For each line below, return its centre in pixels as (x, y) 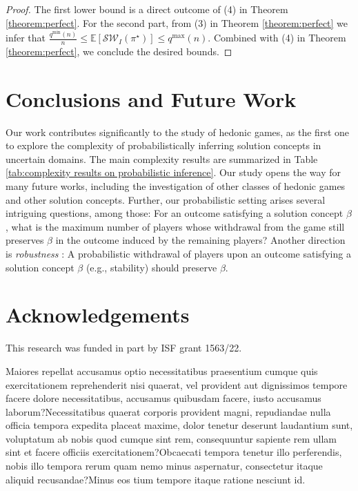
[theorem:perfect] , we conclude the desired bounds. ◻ (119, 51)
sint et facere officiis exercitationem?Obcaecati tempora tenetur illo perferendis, (174, 452)
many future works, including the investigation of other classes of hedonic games (176, 186)
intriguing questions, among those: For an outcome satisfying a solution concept (175, 213)
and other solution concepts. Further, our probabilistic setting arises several (166, 199)
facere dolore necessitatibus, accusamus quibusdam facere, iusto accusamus (163, 398)
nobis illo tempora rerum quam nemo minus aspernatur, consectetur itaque (164, 466)
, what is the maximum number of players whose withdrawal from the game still (175, 226)
